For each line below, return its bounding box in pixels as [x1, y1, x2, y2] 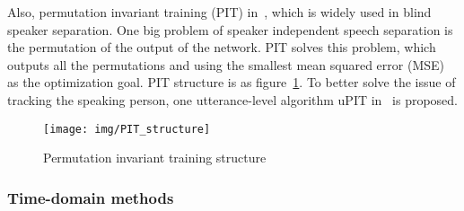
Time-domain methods [7, 186, 174, 208]
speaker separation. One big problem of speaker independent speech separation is [7, 20, 453, 39]
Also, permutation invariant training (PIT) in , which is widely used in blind [7, 3, 432, 21]
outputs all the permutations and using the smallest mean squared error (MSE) [7, 55, 444, 74]
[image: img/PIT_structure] [43, 122, 211, 136]
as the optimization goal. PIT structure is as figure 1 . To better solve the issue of [7, 73, 456, 92]
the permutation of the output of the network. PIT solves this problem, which [7, 38, 436, 57]
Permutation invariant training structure [43, 148, 267, 167]
